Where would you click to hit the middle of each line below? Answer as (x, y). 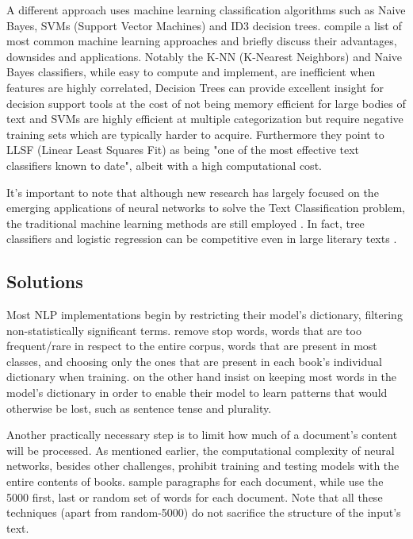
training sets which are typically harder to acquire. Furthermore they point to (195, 134)
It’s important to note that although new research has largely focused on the (193, 192)
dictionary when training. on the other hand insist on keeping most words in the (202, 377)
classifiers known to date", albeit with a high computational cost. (164, 165)
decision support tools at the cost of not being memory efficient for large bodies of (206, 103)
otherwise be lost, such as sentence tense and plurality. (139, 408)
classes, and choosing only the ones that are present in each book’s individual (194, 361)
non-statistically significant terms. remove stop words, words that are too (184, 330)
